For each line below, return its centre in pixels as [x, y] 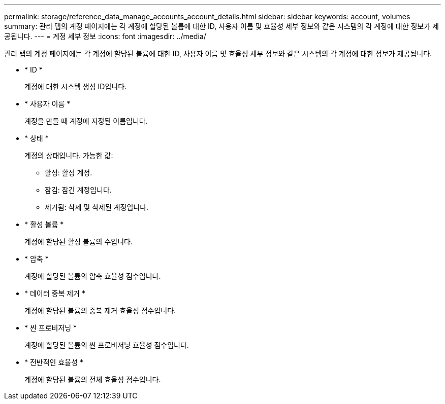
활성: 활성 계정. [69, 173]
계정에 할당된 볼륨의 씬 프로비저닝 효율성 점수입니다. [107, 345]
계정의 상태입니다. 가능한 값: [69, 155]
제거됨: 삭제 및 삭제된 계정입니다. [97, 207]
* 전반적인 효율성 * [54, 362]
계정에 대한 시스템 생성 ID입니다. [76, 86]
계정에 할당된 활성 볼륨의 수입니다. [78, 242]
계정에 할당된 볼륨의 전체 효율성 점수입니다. [93, 379]
